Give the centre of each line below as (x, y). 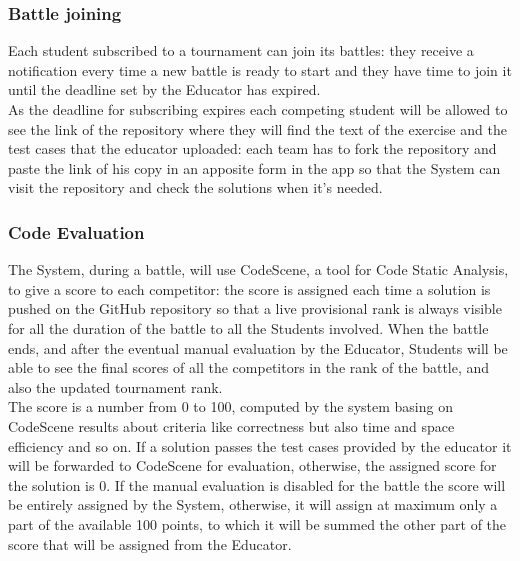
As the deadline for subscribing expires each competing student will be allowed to (258, 109)
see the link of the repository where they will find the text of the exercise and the (257, 128)
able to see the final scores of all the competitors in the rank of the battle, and (249, 367)
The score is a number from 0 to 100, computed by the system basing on (230, 406)
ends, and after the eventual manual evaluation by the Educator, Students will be (258, 347)
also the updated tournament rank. (115, 386)
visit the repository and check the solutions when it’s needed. (195, 187)
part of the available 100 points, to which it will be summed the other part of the (257, 523)
